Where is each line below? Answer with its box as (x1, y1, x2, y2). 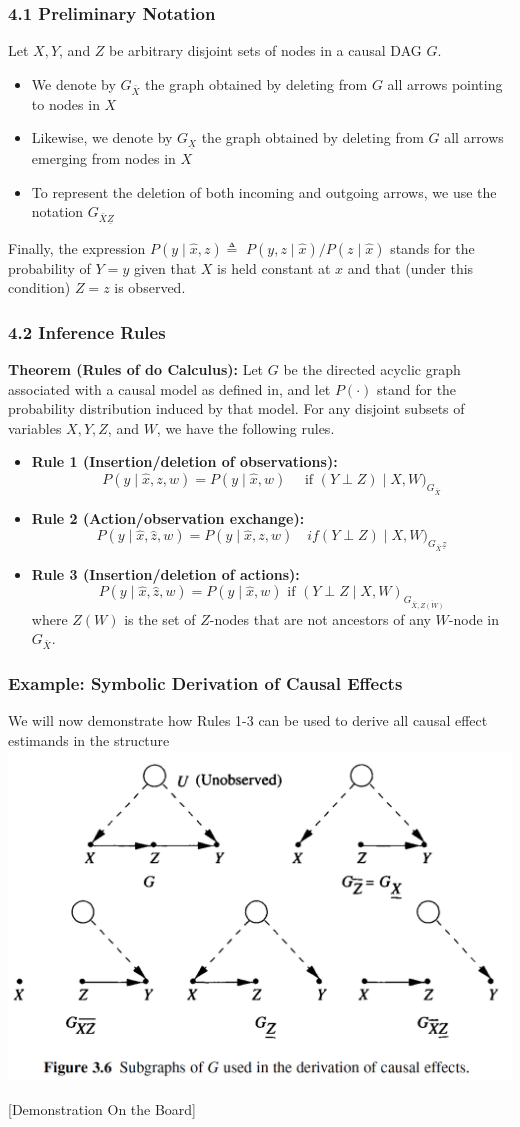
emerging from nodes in (31, 148, 176, 169)
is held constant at (217, 257, 331, 278)
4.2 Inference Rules (8, 319, 166, 344)
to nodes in (31, 93, 100, 114)
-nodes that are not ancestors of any (209, 608, 431, 629)
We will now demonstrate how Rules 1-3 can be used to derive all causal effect (8, 710, 488, 731)
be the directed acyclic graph (283, 359, 461, 380)
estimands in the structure (8, 729, 170, 750)
